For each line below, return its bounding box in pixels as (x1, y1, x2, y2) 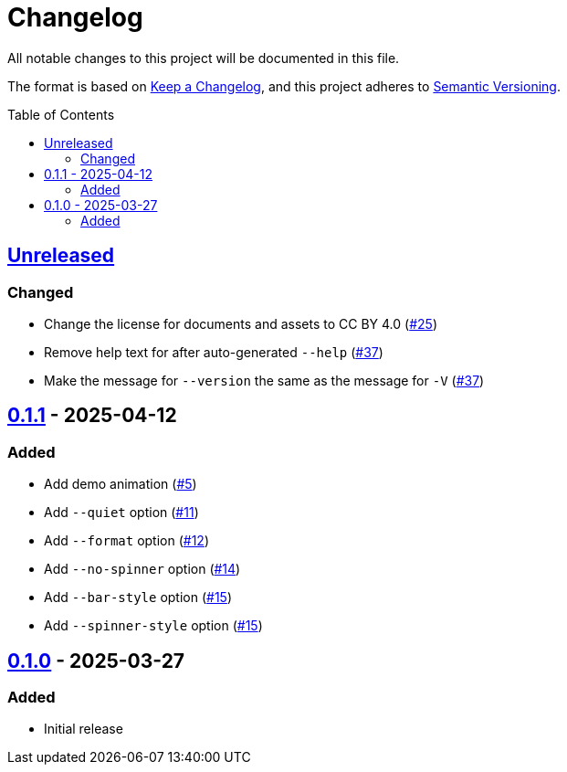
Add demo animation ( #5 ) (44, 476, 197, 492)
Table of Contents (7, 106, 115, 122)
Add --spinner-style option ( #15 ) (44, 618, 263, 634)
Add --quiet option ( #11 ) (44, 504, 199, 521)
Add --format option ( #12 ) (44, 533, 209, 549)
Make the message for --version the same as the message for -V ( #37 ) (44, 372, 485, 388)
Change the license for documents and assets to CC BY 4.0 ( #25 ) (44, 315, 438, 332)
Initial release (44, 721, 123, 737)
